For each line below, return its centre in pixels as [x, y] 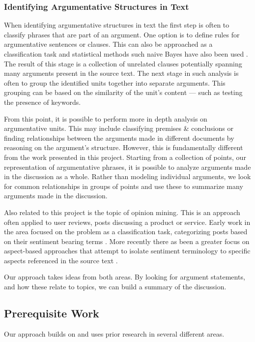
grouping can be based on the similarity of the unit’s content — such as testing [123, 92]
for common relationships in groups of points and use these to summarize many [124, 186]
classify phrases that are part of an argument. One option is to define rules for [122, 34]
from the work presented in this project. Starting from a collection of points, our [125, 157]
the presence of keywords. [42, 102]
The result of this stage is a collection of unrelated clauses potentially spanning [123, 63]
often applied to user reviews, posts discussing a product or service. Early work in [127, 222]
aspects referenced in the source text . [61, 260]
